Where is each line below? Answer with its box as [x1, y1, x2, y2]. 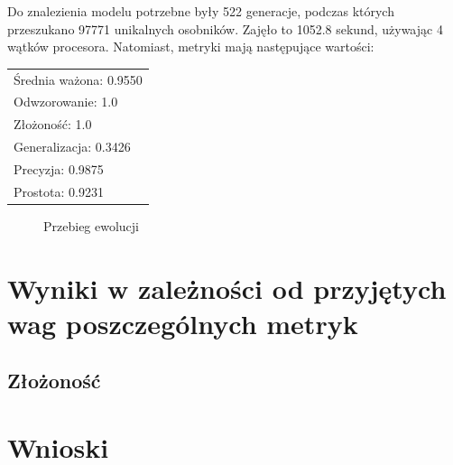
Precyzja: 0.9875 [14, 159, 104, 178]
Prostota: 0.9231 [14, 181, 104, 200]
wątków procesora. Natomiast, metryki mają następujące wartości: [7, 37, 374, 56]
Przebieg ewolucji [43, 216, 140, 235]
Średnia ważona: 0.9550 [14, 70, 143, 88]
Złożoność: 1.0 [14, 115, 92, 134]
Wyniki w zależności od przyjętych [7, 269, 447, 306]
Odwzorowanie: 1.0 [14, 92, 118, 111]
